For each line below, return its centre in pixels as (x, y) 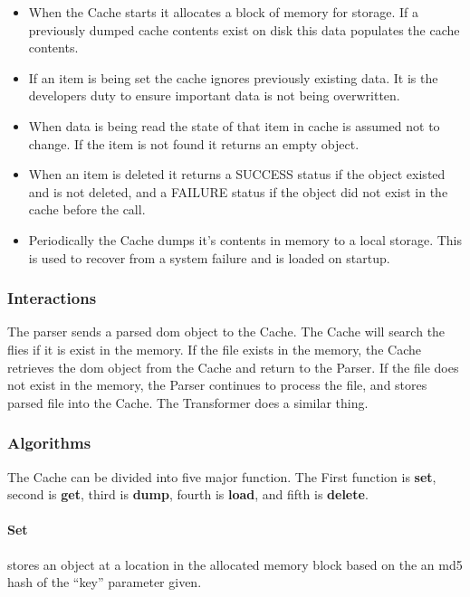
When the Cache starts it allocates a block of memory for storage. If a (223, 12)
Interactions (52, 298)
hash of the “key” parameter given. (105, 582)
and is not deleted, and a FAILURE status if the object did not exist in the (238, 191)
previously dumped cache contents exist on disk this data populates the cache (244, 29)
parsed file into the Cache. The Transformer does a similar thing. (188, 402)
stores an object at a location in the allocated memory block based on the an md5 (235, 564)
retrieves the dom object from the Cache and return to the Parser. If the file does (233, 367)
